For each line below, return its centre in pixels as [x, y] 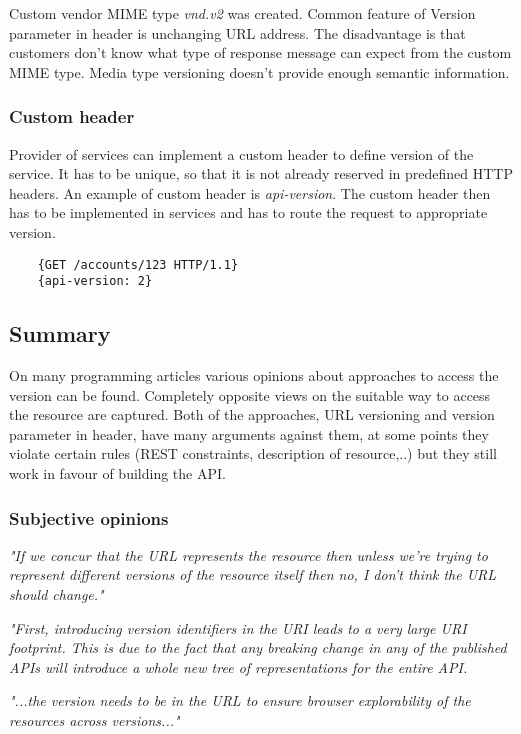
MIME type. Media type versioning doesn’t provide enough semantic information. [259, 71]
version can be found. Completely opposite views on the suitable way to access [250, 394]
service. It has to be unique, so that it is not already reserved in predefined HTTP [261, 173]
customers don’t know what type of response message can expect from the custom [260, 52]
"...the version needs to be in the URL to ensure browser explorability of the [240, 700]
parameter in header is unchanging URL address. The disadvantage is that [237, 32]
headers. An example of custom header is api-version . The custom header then [250, 192]
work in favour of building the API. [117, 473]
